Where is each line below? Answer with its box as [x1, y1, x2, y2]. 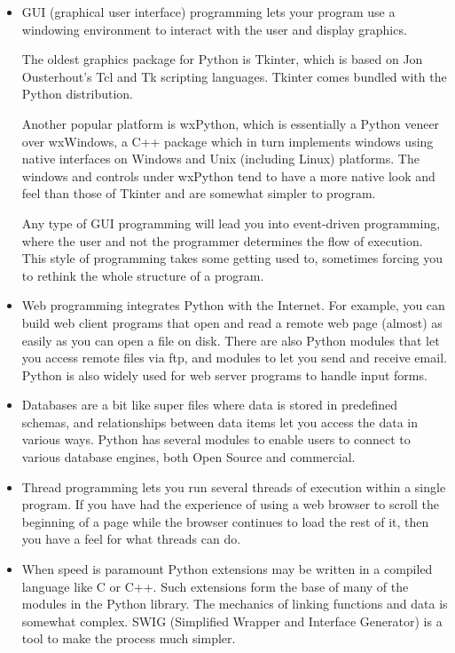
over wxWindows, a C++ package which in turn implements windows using [21, 131, 434, 150]
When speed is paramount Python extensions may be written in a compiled [21, 560, 433, 578]
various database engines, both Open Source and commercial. [21, 448, 356, 466]
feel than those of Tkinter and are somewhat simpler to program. [21, 184, 376, 203]
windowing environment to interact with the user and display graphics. [21, 20, 407, 38]
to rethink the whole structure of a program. [21, 266, 264, 284]
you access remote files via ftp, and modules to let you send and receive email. [21, 348, 447, 367]
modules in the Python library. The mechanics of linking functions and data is [21, 594, 448, 613]
